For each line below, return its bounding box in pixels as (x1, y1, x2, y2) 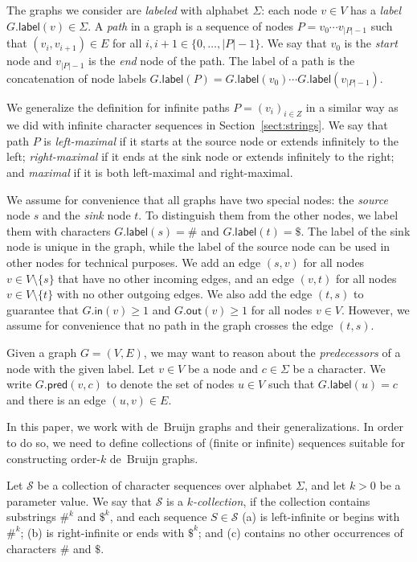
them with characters (6, 222, 111, 239)
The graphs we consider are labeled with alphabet (6, 2, 249, 18)
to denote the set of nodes (106, 375, 235, 392)
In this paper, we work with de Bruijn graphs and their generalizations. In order (6, 418, 403, 435)
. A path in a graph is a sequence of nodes (88, 17, 294, 34)
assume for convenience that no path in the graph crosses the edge (6, 317, 333, 334)
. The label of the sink (300, 222, 411, 239)
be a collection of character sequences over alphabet (37, 477, 292, 494)
